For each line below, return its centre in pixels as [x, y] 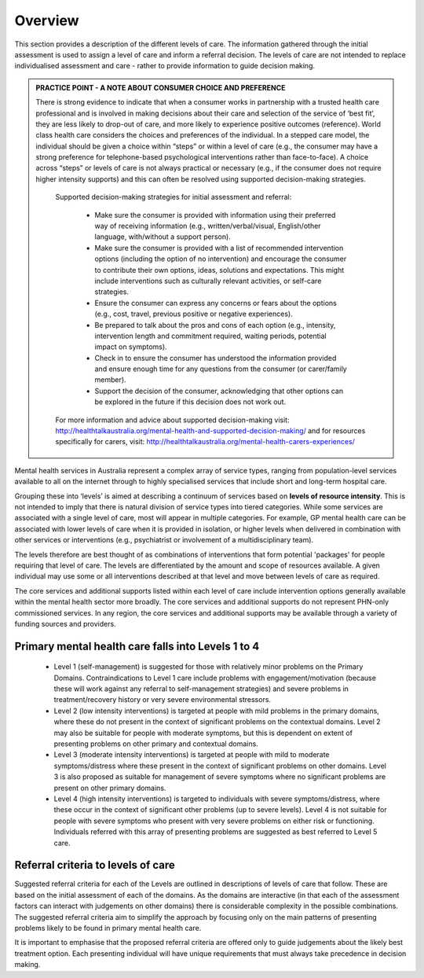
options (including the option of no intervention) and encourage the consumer [221, 259]
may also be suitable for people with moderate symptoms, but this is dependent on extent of [203, 733]
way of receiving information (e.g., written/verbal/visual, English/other [208, 226]
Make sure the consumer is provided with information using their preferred [215, 215]
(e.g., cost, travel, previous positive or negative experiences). [194, 314]
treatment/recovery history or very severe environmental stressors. [162, 700]
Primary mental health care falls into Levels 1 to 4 [137, 646]
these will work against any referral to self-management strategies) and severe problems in [201, 689]
